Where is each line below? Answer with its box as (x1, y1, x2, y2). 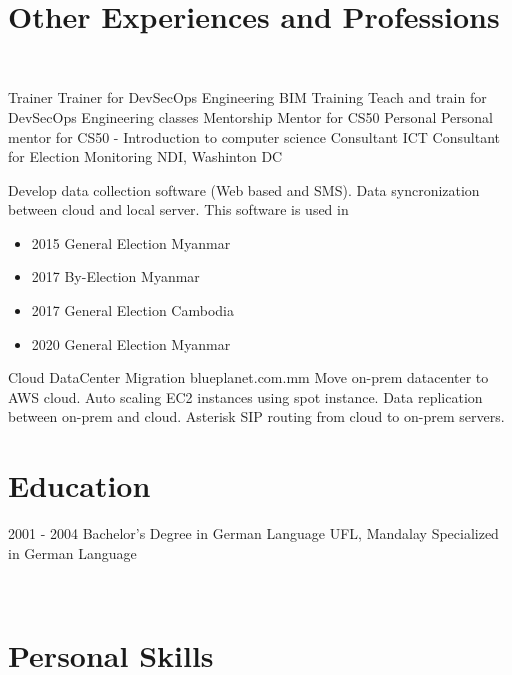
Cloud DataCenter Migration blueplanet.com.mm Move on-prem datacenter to (8, 367, 489, 388)
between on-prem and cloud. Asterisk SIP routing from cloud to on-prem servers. (8, 406, 505, 427)
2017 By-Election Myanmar (31, 266, 200, 287)
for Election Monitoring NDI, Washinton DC (8, 146, 283, 167)
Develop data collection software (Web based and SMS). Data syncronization (8, 179, 480, 200)
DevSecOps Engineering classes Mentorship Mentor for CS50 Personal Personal (8, 106, 494, 127)
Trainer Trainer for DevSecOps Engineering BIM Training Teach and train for (8, 87, 487, 108)
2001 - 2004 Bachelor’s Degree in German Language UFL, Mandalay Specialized (8, 523, 499, 544)
